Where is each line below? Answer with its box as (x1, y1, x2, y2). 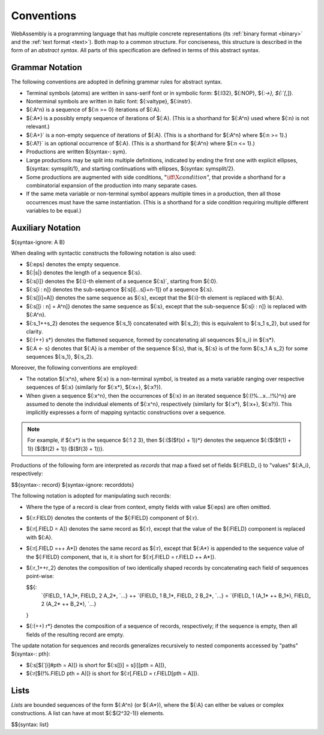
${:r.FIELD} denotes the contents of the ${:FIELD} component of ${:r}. (26, 514, 199, 521)
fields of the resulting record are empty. (26, 631, 125, 638)
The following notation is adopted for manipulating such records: (11, 492, 171, 499)
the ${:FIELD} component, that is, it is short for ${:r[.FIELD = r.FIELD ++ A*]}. (26, 553, 216, 560)
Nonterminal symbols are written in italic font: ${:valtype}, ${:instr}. (26, 98, 192, 105)
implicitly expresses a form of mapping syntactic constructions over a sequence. (26, 409, 226, 416)
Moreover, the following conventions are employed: (11, 364, 138, 371)
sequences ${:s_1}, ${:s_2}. (26, 353, 94, 361)
